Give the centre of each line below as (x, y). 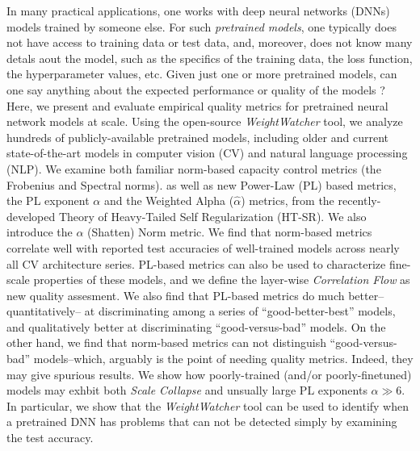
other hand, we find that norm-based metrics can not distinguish (166, 342)
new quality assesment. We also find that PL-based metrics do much (176, 295)
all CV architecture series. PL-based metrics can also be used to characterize (196, 263)
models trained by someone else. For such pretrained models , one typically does (202, 26)
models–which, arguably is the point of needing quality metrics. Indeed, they (223, 359)
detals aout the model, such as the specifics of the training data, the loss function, (210, 58)
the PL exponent (48, 200)
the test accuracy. (50, 438)
